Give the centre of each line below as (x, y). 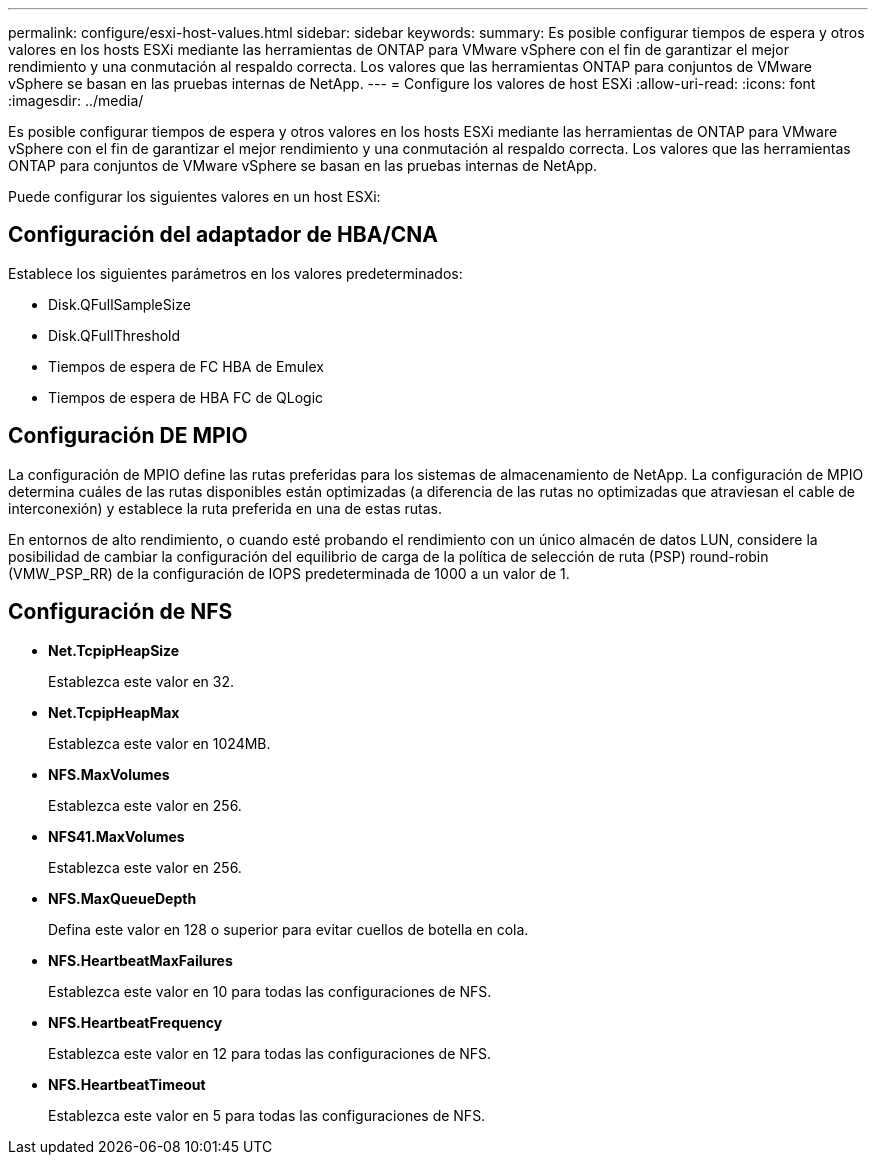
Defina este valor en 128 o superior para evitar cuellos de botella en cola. (288, 929)
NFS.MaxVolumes (109, 774)
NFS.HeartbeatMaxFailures (140, 960)
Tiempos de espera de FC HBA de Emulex (186, 366)
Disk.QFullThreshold (114, 335)
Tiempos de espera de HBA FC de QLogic (186, 397)
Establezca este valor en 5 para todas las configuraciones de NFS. (267, 1115)
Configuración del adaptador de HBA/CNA (223, 235)
